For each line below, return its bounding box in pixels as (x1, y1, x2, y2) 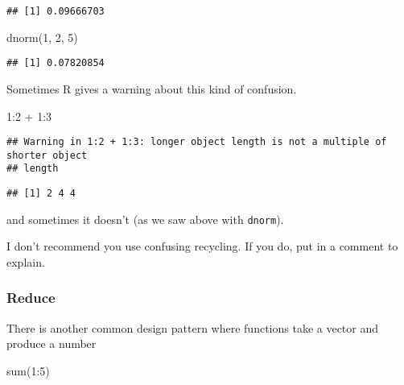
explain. (6, 253, 45, 270)
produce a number (6, 335, 97, 352)
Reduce (6, 288, 56, 308)
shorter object (6, 149, 88, 161)
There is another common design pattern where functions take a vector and (6, 319, 379, 336)
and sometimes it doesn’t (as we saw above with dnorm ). (6, 210, 284, 227)
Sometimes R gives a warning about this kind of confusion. (6, 80, 297, 97)
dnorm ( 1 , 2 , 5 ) (6, 28, 78, 45)
